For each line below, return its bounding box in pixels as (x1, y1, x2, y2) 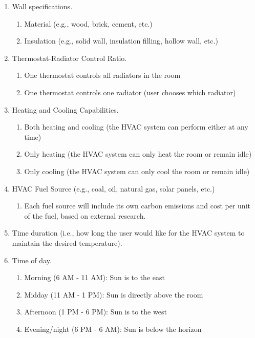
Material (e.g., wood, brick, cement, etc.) (24, 18, 153, 29)
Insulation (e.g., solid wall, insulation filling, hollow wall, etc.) (24, 35, 218, 46)
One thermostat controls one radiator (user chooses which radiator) (24, 87, 236, 97)
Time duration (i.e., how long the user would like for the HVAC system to (12, 227, 245, 238)
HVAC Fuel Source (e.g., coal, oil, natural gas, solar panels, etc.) (12, 183, 215, 194)
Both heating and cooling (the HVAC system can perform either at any (24, 121, 248, 132)
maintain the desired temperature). (12, 237, 122, 248)
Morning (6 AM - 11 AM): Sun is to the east (24, 272, 165, 283)
